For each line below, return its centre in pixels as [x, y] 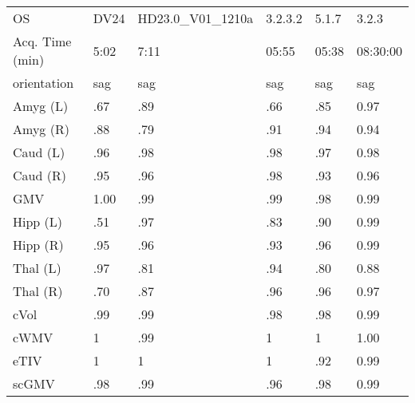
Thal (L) [37, 268]
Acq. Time [42, 41]
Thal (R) [38, 291]
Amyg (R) [41, 129]
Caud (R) [40, 175]
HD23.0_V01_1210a [196, 18]
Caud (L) [39, 152]
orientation [43, 83]
